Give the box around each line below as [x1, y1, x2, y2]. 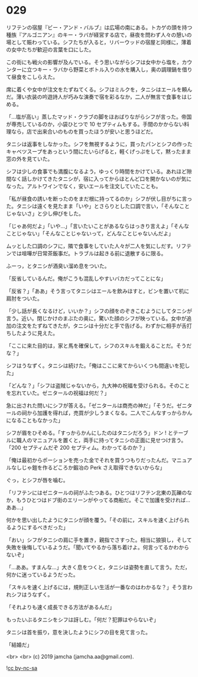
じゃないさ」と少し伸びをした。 [6, 210, 84, 217]
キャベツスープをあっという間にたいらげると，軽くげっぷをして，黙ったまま [6, 148, 191, 155]
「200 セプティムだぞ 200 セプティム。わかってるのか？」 [6, 444, 148, 451]
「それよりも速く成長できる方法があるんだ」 [6, 603, 115, 610]
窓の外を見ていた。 [6, 155, 53, 162]
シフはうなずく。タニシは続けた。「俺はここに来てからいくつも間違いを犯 [6, 362, 185, 369]
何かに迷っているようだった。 [6, 571, 79, 578]
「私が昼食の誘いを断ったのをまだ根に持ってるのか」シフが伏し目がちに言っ [6, 195, 193, 202]
